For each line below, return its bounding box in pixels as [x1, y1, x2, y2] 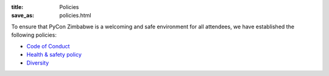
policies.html [59, 12, 91, 19]
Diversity [26, 59, 49, 66]
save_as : [11, 12, 35, 19]
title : [11, 4, 24, 10]
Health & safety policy [26, 51, 82, 58]
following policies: [11, 31, 57, 39]
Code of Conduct [26, 42, 70, 49]
